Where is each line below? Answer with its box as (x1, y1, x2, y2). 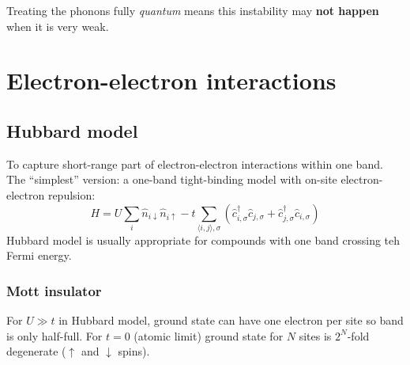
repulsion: (47, 186, 96, 203)
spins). (118, 343, 150, 359)
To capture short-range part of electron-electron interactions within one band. (6, 155, 383, 172)
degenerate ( (6, 343, 66, 359)
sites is (299, 327, 332, 344)
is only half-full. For (6, 327, 103, 344)
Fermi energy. (6, 247, 72, 264)
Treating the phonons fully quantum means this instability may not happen (6, 2, 379, 18)
